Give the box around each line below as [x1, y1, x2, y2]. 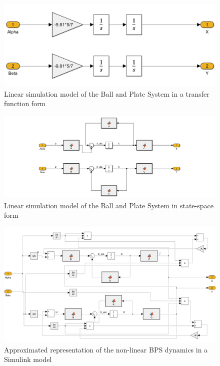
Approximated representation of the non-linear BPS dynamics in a [4, 344, 208, 354]
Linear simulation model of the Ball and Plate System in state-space [4, 200, 213, 210]
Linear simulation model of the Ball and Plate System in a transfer [4, 88, 209, 99]
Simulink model [4, 354, 52, 364]
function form [4, 98, 46, 109]
